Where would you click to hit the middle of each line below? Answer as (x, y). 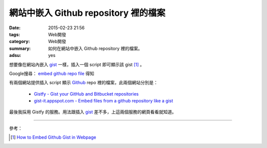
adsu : (15, 55)
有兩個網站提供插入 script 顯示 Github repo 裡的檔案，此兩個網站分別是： (84, 83)
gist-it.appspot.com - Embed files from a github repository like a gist (103, 101)
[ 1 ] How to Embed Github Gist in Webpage (53, 137)
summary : (20, 48)
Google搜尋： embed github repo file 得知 (52, 73)
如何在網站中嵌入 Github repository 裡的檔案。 (95, 48)
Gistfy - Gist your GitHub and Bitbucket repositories (86, 94)
